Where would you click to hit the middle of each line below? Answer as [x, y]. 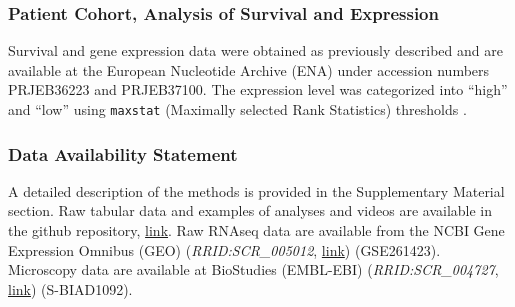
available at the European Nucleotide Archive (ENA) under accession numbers [249, 69]
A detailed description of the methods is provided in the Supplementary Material [256, 190]
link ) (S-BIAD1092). [70, 288]
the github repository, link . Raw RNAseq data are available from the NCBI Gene [256, 230]
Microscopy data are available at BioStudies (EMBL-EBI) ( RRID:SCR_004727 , [253, 269]
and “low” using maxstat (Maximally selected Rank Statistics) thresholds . [237, 109]
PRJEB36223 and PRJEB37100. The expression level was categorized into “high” [258, 89]
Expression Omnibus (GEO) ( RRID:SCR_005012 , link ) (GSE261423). [224, 249]
